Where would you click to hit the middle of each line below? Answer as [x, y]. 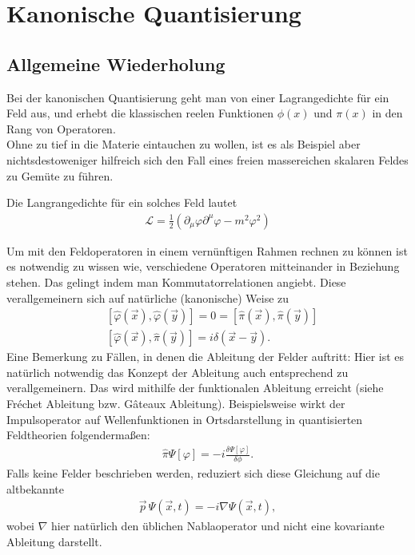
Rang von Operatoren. [61, 128]
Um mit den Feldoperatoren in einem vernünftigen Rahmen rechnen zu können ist [207, 250]
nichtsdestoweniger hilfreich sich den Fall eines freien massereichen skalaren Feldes [207, 159]
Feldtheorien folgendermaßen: [78, 435]
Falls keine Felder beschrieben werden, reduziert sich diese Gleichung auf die [193, 472]
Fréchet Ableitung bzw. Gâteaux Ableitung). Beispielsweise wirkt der [176, 403]
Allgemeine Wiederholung [116, 63]
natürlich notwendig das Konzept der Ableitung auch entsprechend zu [178, 372]
